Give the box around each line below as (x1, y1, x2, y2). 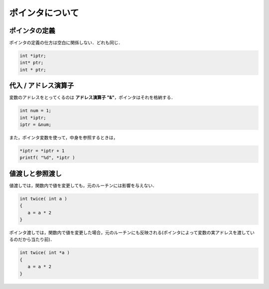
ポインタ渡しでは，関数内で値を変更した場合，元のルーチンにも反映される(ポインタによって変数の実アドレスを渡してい (9, 230, 255, 236)
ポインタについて (9, 7, 79, 18)
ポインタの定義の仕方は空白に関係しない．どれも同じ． (9, 40, 123, 46)
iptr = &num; (19, 122, 52, 128)
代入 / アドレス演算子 (9, 81, 74, 90)
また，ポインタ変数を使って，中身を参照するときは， (9, 135, 118, 141)
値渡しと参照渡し (9, 169, 62, 178)
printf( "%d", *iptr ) (19, 155, 75, 160)
